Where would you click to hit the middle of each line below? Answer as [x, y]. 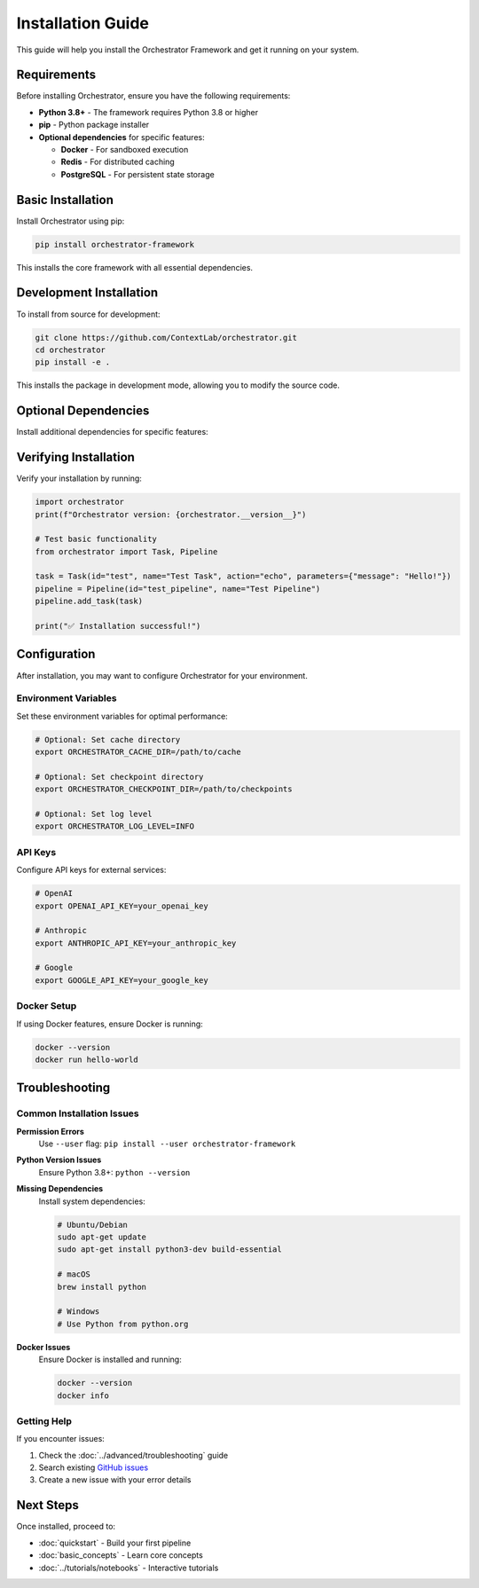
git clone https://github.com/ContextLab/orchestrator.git [166, 338]
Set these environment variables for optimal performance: [122, 716]
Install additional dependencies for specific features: [112, 432]
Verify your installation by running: [79, 478]
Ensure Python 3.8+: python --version [114, 1172]
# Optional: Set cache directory [108, 739]
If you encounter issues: [61, 1439]
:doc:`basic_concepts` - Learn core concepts [121, 1555]
